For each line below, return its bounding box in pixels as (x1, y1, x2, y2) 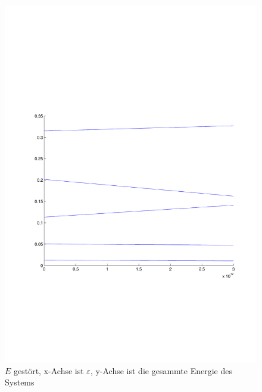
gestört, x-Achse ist (14, 364, 84, 377)
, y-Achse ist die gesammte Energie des (90, 364, 232, 377)
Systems (5, 376, 35, 388)
